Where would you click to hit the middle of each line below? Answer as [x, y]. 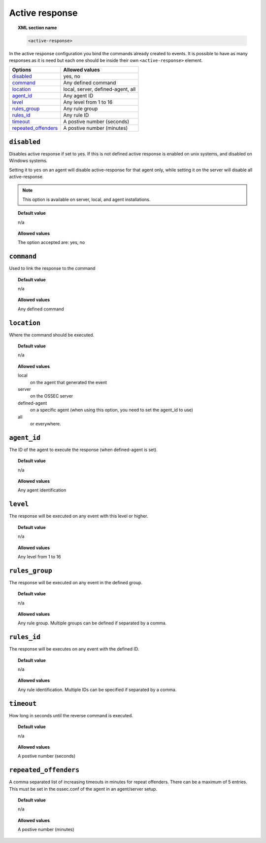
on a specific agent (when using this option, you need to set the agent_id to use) [112, 410]
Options [22, 70]
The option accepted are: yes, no [51, 242]
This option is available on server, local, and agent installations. [86, 199]
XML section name [37, 28]
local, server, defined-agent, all [100, 89]
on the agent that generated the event [69, 382]
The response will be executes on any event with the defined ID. [74, 649]
